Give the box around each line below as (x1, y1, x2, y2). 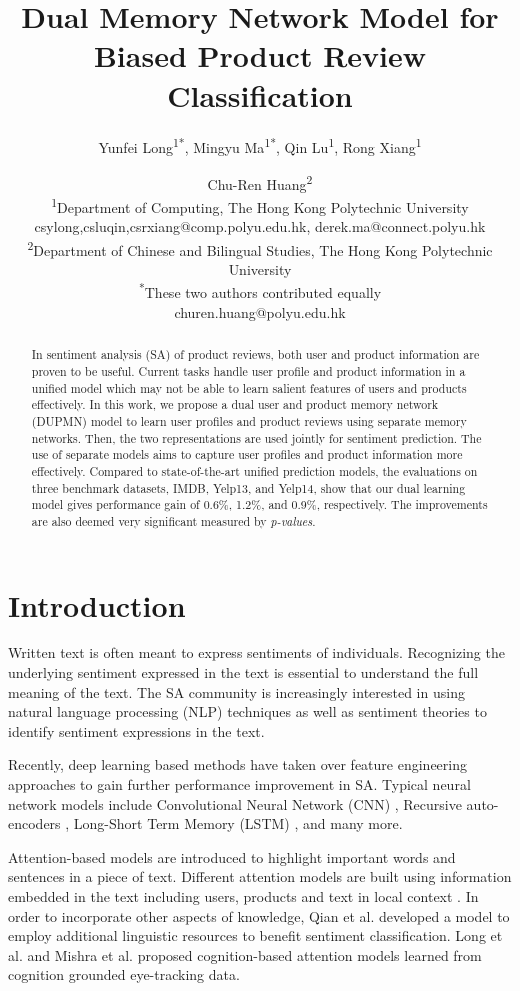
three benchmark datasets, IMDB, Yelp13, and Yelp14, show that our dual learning (31, 479, 466, 496)
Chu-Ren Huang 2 (207, 170, 313, 194)
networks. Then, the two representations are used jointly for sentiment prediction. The (31, 429, 482, 446)
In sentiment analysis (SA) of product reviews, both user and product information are (31, 346, 480, 363)
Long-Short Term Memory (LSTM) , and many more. (73, 813, 403, 834)
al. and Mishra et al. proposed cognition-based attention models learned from (8, 944, 482, 965)
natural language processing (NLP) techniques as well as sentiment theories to (8, 701, 487, 722)
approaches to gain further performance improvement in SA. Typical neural (8, 774, 471, 795)
